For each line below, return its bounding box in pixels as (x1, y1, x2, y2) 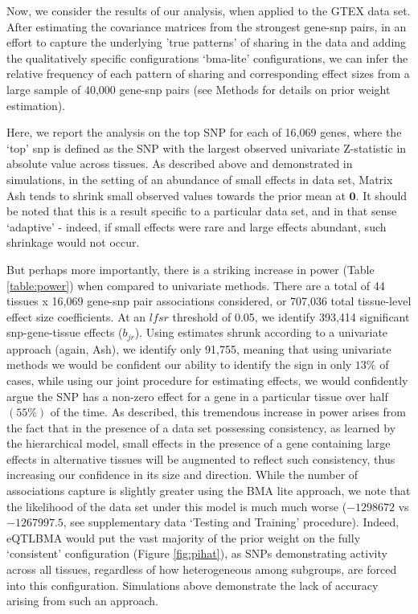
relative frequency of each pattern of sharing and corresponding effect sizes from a (6, 65, 410, 82)
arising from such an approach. (6, 592, 158, 609)
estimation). (6, 96, 66, 113)
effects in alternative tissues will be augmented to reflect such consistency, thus (6, 450, 395, 467)
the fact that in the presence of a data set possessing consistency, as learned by (6, 419, 396, 436)
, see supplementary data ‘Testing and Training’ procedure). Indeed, (63, 514, 400, 530)
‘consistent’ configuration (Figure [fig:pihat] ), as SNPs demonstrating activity (6, 545, 387, 562)
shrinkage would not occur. (6, 234, 140, 251)
